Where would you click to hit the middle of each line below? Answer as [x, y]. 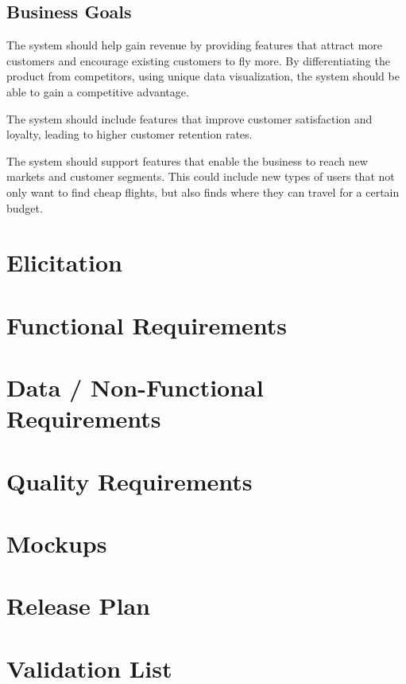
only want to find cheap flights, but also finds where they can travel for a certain [203, 192]
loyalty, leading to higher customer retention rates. [130, 134]
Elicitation [64, 262]
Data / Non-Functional [135, 387]
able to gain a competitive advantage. [98, 91]
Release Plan [78, 606]
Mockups [57, 543]
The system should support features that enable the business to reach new [187, 160]
